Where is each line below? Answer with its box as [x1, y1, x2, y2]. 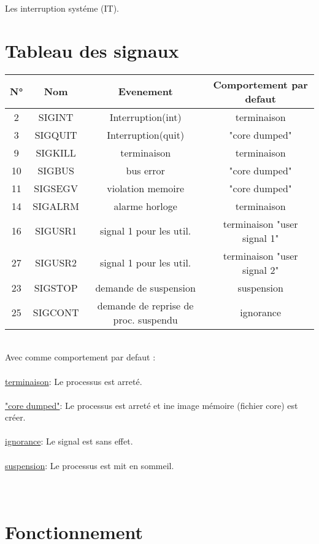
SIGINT [38, 109, 74, 124]
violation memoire [107, 181, 185, 195]
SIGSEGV [34, 181, 78, 195]
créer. [5, 411, 26, 424]
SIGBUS [37, 163, 74, 177]
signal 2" [242, 262, 279, 277]
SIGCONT [33, 305, 79, 320]
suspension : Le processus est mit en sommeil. [5, 459, 174, 472]
